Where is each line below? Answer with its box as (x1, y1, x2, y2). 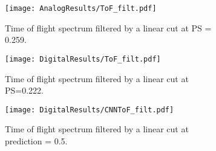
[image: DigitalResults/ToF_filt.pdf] (5, 54, 161, 63)
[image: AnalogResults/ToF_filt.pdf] (5, 4, 157, 13)
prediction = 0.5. (5, 134, 68, 147)
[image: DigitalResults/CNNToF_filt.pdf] (5, 105, 174, 114)
